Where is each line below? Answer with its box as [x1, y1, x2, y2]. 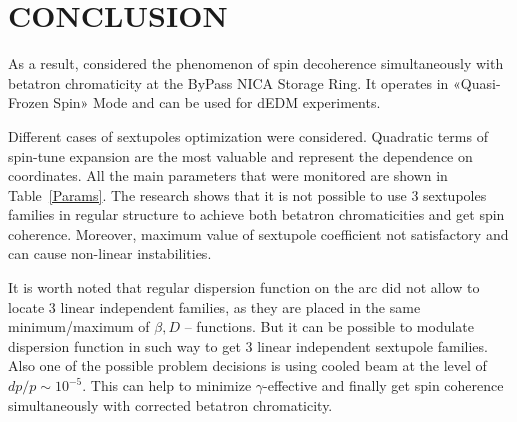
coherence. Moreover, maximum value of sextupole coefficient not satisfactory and [8, 223, 509, 244]
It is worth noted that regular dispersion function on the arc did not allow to [8, 277, 480, 298]
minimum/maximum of [8, 316, 150, 337]
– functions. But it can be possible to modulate [184, 316, 475, 337]
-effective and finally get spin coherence [263, 375, 504, 396]
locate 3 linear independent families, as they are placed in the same [8, 296, 421, 317]
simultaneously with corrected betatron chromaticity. [8, 394, 333, 415]
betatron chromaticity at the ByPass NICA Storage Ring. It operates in [8, 72, 449, 93]
